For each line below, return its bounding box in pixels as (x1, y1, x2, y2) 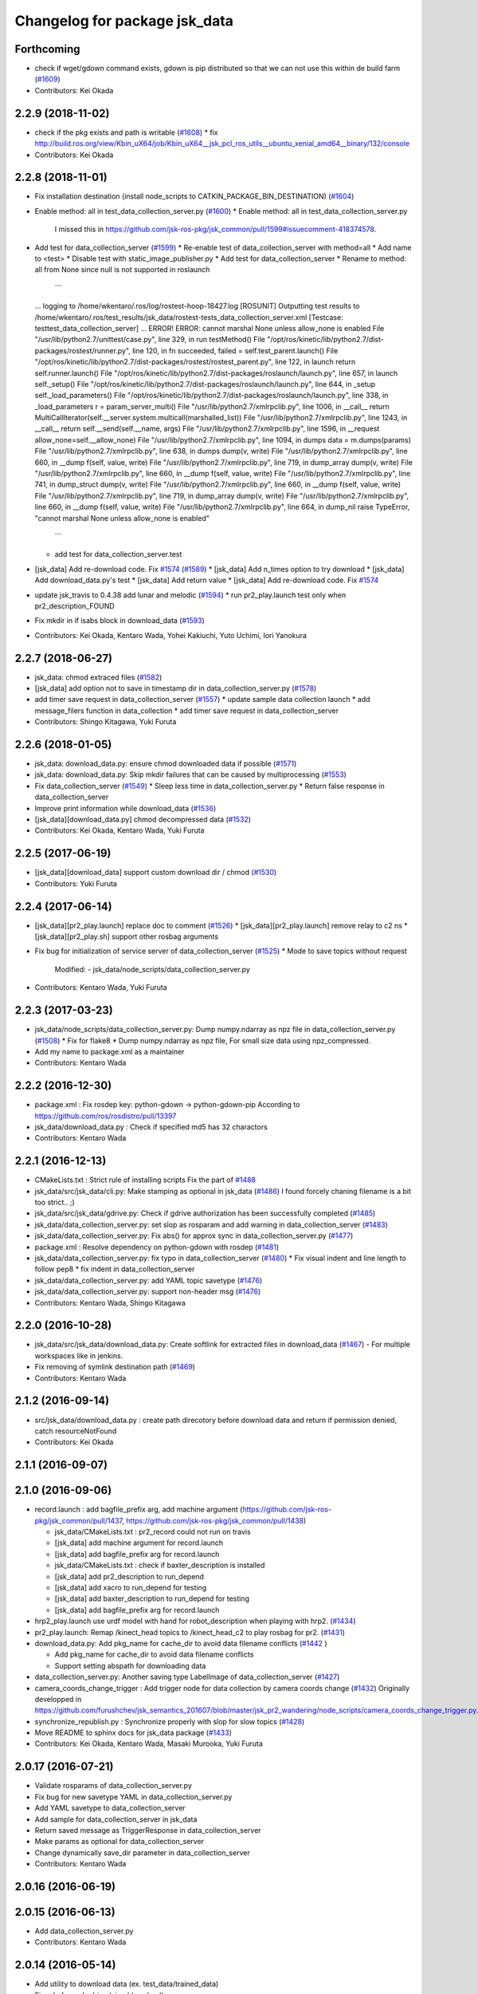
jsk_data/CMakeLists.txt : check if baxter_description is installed (54, 1560, 265, 1570)
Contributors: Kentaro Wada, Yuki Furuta (34, 983, 167, 992)
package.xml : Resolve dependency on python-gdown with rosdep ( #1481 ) (34, 1242, 280, 1251)
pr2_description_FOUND (34, 601, 115, 610)
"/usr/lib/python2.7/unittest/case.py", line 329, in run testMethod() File (34, 335, 266, 345)
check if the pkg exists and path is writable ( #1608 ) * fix (34, 128, 218, 137)
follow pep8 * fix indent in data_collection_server (34, 1264, 195, 1274)
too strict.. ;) (34, 1197, 75, 1208)
